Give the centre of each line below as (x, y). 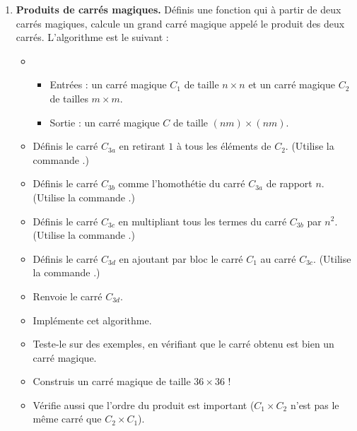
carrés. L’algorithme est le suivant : (92, 37)
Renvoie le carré (68, 296)
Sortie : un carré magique (105, 122)
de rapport (289, 183)
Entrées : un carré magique (108, 84)
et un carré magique (292, 84)
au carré (278, 258)
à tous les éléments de (224, 146)
